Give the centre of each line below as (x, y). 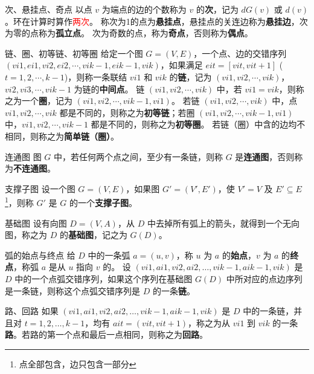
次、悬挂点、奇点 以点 (49, 9)
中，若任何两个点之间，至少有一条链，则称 (139, 156)
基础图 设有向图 (36, 223)
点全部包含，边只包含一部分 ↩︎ (78, 363)
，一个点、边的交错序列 (240, 53)
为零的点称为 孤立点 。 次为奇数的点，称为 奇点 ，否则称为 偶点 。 (129, 33)
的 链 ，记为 (191, 76)
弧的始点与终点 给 (40, 255)
